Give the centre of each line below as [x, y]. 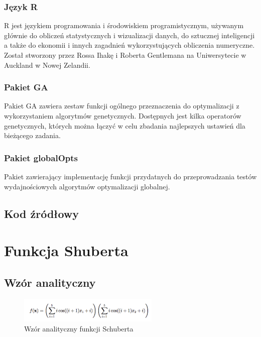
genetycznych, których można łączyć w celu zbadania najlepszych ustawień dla [125, 125]
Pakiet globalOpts [41, 157]
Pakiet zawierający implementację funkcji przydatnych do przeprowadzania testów [130, 176]
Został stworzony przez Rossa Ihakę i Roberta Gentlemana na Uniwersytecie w [125, 55]
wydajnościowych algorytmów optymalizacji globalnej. [87, 186]
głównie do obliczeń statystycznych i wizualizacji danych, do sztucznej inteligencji [129, 35]
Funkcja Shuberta [66, 250]
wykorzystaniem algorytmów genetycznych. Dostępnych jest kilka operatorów [123, 116]
